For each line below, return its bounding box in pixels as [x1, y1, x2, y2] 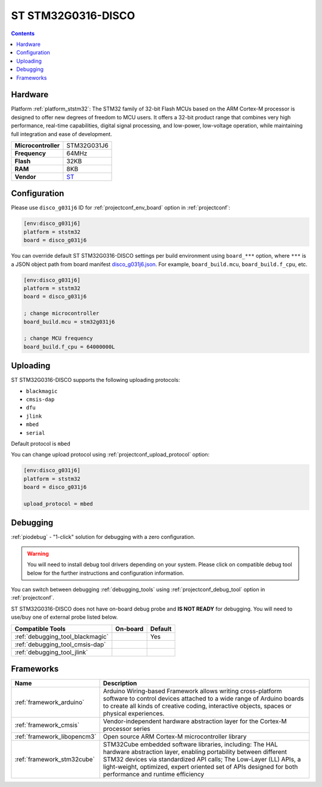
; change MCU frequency [23, 335, 94, 342]
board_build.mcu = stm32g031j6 [23, 318, 116, 325]
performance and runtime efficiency [103, 770, 205, 779]
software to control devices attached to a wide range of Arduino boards [103, 695, 304, 703]
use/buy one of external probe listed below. [11, 613, 118, 621]
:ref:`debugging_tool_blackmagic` [14, 632, 109, 641]
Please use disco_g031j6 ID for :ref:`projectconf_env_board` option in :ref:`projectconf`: [11, 204, 231, 211]
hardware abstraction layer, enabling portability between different [103, 748, 287, 756]
